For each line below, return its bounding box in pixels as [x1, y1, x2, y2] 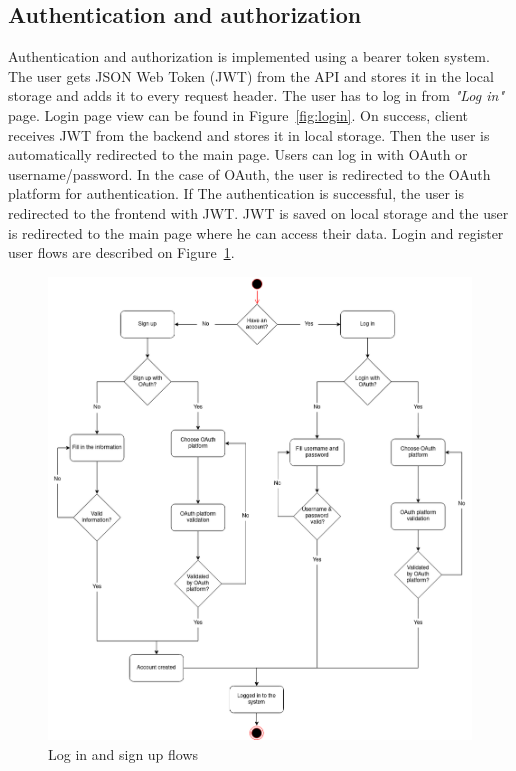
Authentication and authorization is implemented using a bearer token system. [8, 46, 490, 67]
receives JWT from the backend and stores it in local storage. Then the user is [8, 124, 490, 145]
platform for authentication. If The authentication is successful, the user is [8, 183, 464, 204]
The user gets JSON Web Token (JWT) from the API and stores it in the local [8, 65, 494, 86]
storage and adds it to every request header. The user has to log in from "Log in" [8, 85, 504, 106]
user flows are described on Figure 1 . [8, 242, 235, 263]
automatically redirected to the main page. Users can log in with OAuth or [8, 144, 468, 165]
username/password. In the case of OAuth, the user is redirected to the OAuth [8, 163, 491, 184]
